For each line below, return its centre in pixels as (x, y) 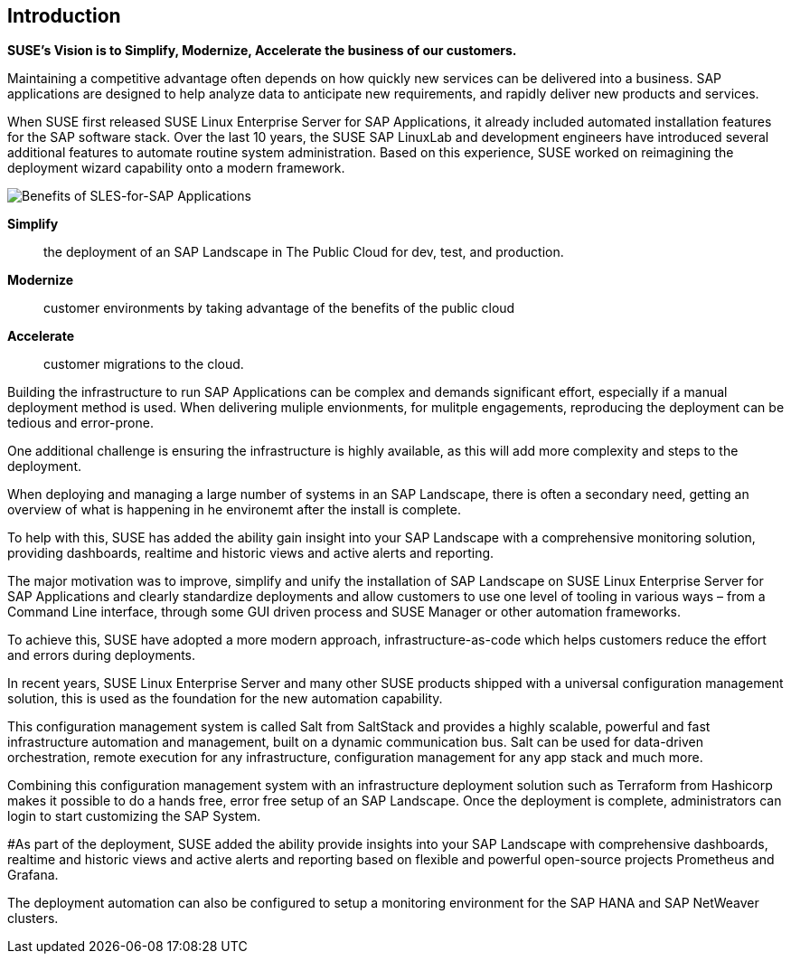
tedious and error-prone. (80, 423)
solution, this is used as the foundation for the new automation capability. (225, 699)
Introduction (64, 16)
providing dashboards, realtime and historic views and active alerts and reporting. (251, 553)
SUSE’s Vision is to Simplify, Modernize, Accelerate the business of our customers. (262, 51)
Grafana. (33, 875)
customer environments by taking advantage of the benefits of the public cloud (279, 308)
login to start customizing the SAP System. (134, 816)
